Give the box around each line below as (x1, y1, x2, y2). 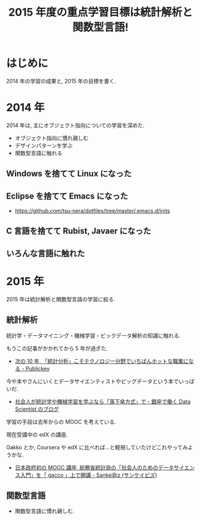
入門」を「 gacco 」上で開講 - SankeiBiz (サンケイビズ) (20, 471, 157, 479)
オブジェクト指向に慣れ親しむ (14, 134, 89, 142)
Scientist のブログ (14, 405, 59, 413)
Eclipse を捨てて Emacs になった (6, 191, 129, 201)
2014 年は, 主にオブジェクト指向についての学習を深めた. (6, 121, 145, 129)
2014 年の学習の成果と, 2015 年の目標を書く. (6, 77, 117, 85)
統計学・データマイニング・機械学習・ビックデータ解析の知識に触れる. (6, 332, 181, 339)
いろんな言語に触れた (6, 248, 85, 259)
